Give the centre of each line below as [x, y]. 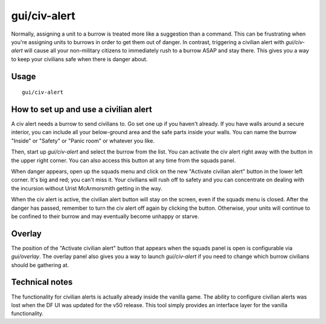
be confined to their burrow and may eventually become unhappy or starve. [105, 216]
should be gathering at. [40, 265]
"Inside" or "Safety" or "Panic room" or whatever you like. [83, 141]
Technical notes [42, 282]
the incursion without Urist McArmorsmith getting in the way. [87, 188]
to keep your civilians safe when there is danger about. [79, 59]
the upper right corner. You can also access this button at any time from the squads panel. [123, 160]
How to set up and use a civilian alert [81, 109]
